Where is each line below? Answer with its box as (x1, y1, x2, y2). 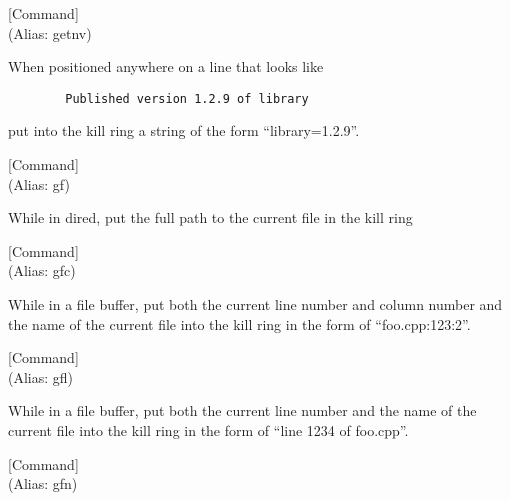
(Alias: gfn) (8, 473, 78, 494)
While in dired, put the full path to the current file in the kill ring (8, 207, 413, 228)
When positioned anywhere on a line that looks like (8, 56, 324, 77)
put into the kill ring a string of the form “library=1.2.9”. (8, 120, 360, 141)
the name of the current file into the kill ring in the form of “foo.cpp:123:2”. (8, 313, 471, 334)
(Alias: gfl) (8, 366, 74, 387)
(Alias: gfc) (8, 260, 76, 281)
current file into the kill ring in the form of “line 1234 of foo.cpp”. (8, 419, 409, 440)
